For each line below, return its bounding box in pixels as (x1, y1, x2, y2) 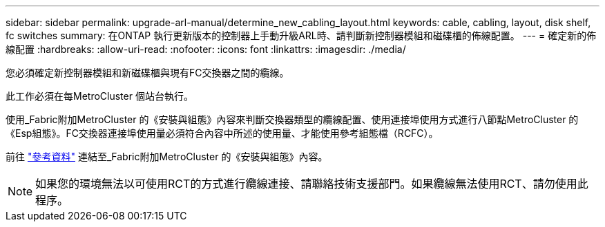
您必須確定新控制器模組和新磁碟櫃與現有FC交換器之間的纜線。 (6, 67, 289, 78)
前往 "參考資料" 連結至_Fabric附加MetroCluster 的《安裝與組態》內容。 (6, 151, 328, 162)
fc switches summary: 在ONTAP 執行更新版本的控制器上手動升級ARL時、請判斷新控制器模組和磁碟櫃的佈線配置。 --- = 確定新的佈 (6, 30, 597, 41)
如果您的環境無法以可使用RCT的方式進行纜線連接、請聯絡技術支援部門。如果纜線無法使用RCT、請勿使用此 (35, 177, 588, 191)
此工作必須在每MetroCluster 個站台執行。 (6, 90, 193, 102)
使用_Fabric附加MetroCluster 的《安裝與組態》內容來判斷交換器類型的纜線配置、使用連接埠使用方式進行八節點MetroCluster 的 (6, 113, 579, 125)
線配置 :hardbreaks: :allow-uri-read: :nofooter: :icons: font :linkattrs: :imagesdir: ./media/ (6, 43, 406, 55)
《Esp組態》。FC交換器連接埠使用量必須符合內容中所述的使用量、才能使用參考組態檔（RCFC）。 (6, 127, 439, 139)
